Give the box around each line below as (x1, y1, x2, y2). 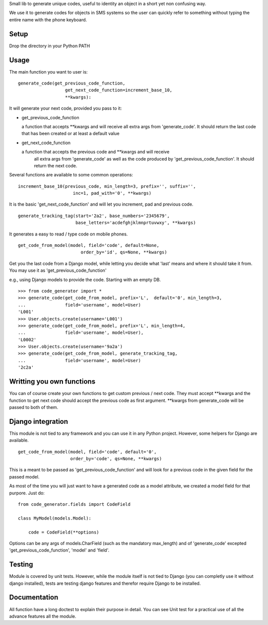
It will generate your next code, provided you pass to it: (9, 105, 122, 111)
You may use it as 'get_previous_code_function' (9, 267, 107, 273)
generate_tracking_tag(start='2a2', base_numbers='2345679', (18, 213, 170, 219)
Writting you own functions (9, 378, 96, 386)
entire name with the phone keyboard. (9, 16, 87, 22)
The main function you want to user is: (9, 69, 88, 75)
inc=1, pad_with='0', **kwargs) (72, 190, 151, 196)
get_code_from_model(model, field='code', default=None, (18, 242, 160, 248)
